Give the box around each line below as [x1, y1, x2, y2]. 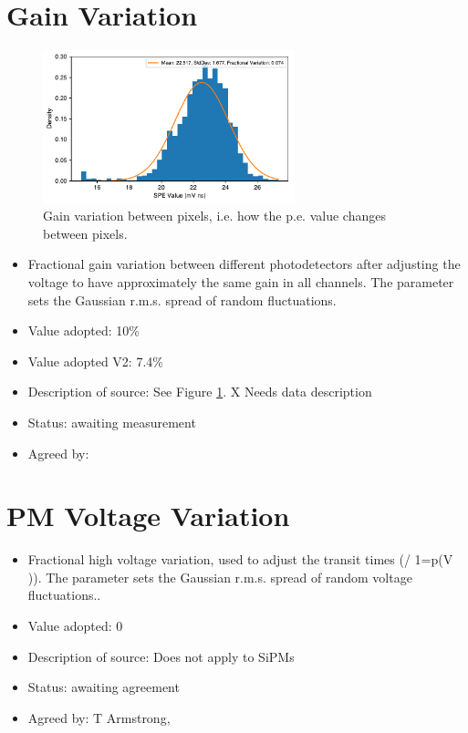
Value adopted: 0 [27, 616, 123, 635]
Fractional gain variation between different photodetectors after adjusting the [27, 254, 461, 274]
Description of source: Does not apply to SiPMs [27, 646, 295, 666]
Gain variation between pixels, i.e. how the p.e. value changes [43, 206, 386, 225]
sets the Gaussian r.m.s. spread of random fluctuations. [27, 290, 337, 309]
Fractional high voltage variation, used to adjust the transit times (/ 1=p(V [27, 550, 453, 569]
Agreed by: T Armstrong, [27, 707, 171, 727]
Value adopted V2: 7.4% [27, 351, 163, 370]
